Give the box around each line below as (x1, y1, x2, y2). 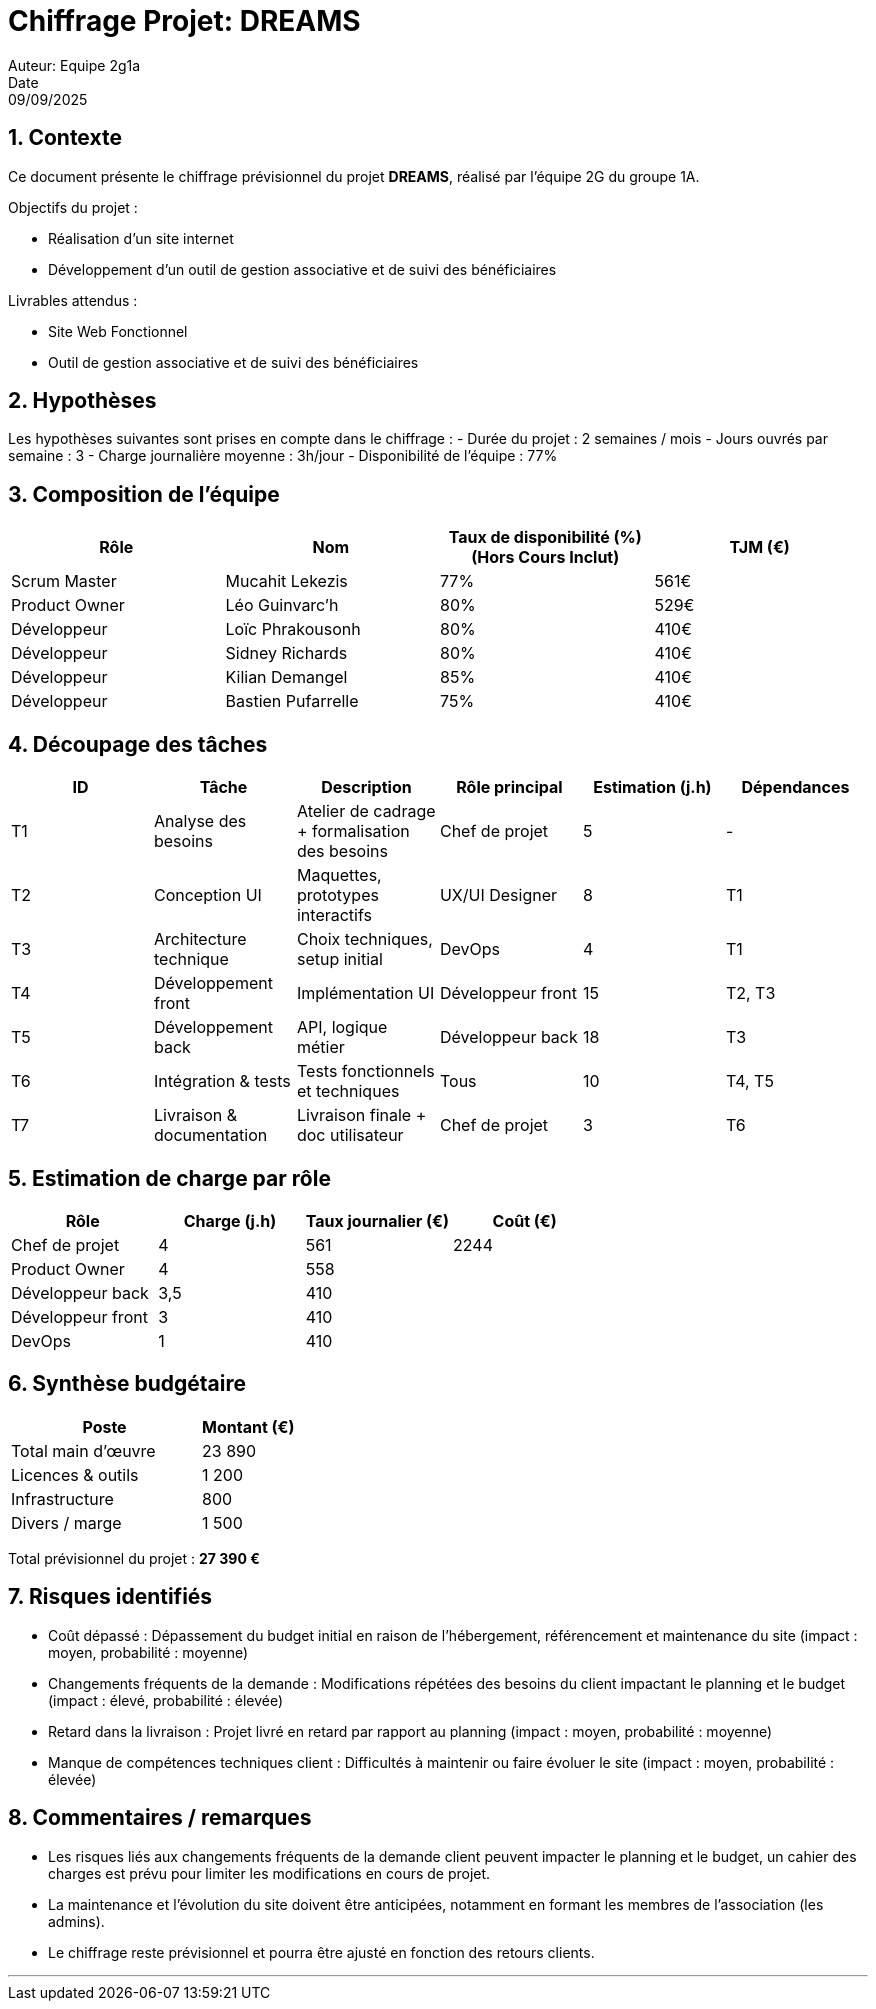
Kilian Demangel (225, 667, 348, 688)
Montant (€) (202, 1416, 295, 1437)
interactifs (296, 905, 372, 926)
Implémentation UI (296, 983, 435, 1004)
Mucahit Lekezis (225, 571, 348, 592)
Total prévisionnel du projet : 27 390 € (8, 1549, 260, 1567)
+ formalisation (296, 821, 410, 842)
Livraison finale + (296, 1105, 427, 1126)
